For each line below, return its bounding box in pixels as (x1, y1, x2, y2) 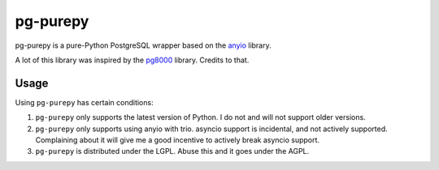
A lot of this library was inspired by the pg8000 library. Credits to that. (15, 55, 250, 65)
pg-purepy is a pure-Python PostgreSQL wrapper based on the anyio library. (15, 40, 272, 50)
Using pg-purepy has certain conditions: (15, 97, 154, 107)
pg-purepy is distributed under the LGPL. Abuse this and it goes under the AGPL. (35, 147, 310, 156)
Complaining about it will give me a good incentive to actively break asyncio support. (35, 135, 320, 145)
